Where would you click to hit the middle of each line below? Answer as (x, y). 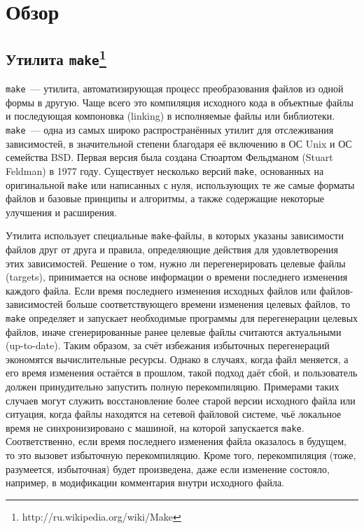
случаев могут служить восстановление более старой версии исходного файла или (181, 400)
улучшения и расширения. (61, 212)
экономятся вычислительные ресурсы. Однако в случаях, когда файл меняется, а (177, 359)
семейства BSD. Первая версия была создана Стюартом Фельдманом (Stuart (169, 157)
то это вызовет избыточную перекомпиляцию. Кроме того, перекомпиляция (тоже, (181, 455)
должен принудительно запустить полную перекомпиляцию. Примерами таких (173, 386)
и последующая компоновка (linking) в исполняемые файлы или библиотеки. (170, 116)
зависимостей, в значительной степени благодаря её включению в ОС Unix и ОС (179, 143)
